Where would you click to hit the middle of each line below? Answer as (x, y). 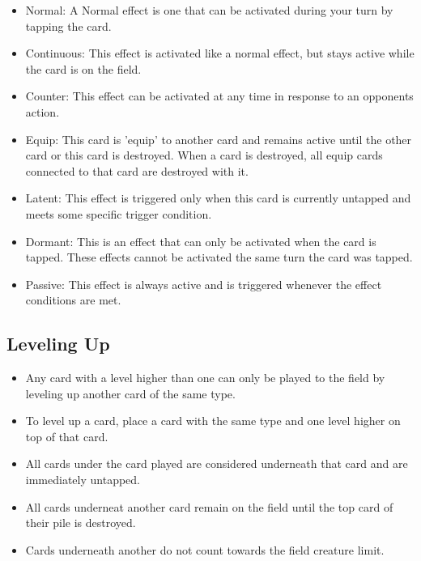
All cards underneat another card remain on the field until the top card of (209, 506)
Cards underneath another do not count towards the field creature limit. (205, 549)
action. (43, 111)
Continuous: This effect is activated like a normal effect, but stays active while (220, 53)
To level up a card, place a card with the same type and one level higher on (213, 421)
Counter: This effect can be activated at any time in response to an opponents (219, 96)
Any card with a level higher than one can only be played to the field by (205, 378)
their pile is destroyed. (81, 523)
